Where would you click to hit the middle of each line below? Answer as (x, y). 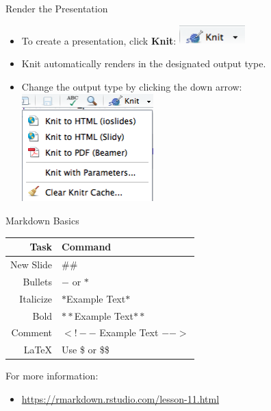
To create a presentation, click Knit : (99, 40)
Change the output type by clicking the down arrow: (132, 87)
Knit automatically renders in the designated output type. (144, 63)
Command (87, 247)
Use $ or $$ (86, 350)
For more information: (52, 376)
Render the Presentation (57, 8)
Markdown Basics (42, 221)
